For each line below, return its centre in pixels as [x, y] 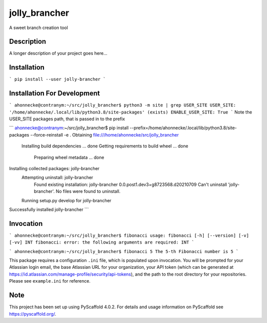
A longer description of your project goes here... [58, 53]
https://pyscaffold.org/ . [33, 314]
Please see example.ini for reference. [50, 281]
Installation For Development [54, 93]
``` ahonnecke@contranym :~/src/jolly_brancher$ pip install [69, 128]
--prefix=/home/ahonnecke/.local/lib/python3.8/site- [183, 128]
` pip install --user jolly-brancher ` [57, 79]
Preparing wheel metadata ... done [69, 157]
